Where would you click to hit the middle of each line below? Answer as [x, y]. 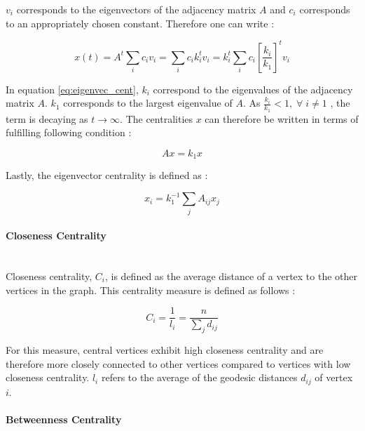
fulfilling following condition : [69, 132]
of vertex [334, 377]
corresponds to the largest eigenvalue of [148, 103]
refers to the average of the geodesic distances [199, 377]
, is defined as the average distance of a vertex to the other [232, 276]
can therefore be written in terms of [282, 118]
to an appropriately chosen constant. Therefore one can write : [140, 23]
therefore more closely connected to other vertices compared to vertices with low [178, 363]
